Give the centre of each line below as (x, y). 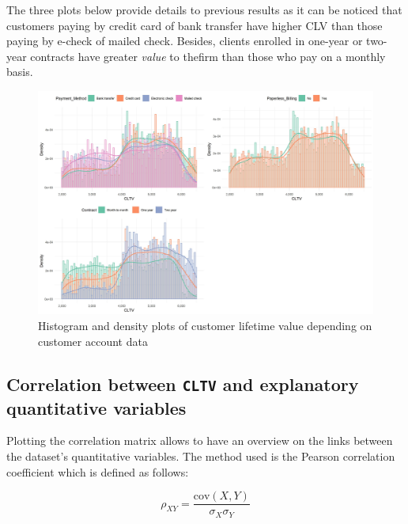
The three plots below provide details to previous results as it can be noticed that (204, 9)
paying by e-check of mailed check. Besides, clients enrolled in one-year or (185, 41)
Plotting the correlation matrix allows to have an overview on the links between (200, 440)
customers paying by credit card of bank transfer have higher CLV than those (195, 25)
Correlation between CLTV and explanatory (183, 384)
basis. (20, 72)
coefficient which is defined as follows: (98, 471)
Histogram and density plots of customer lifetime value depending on (205, 325)
